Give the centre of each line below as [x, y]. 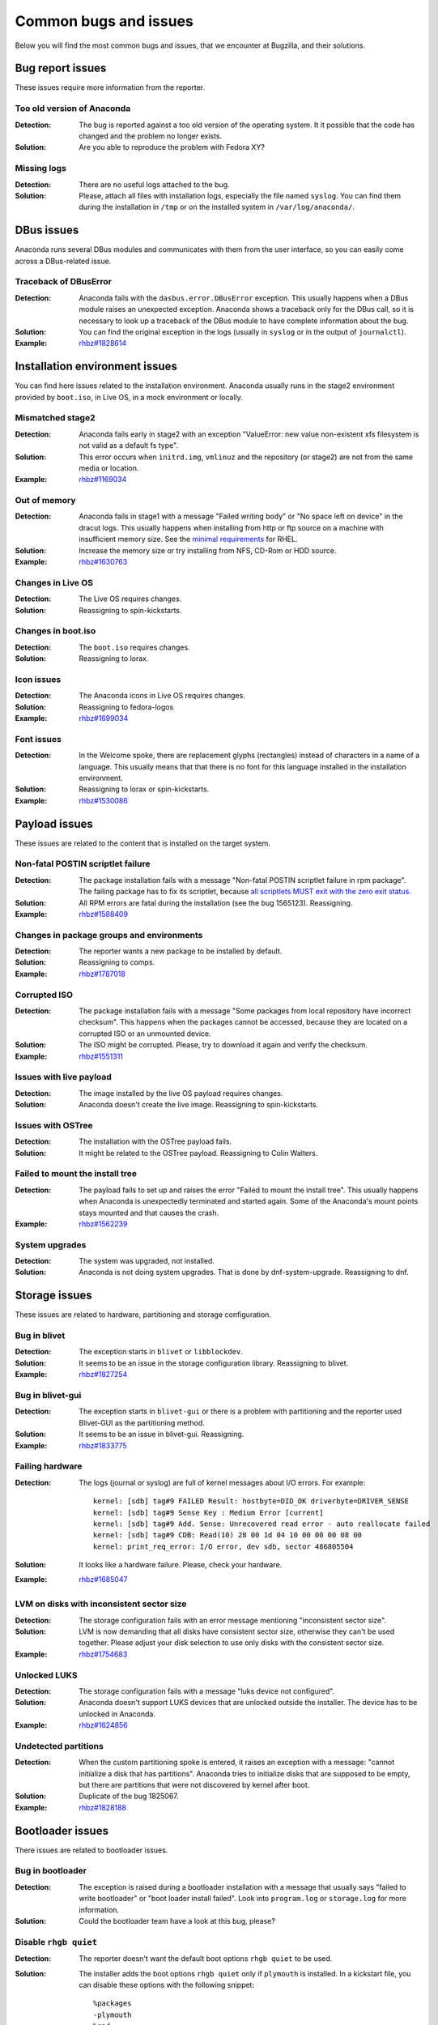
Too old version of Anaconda [73, 109]
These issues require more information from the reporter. [110, 87]
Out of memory [45, 501]
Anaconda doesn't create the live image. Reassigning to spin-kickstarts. [199, 1105]
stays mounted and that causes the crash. [149, 1213]
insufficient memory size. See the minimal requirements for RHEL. [188, 539]
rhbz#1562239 [103, 1224]
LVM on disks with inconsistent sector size [101, 1604]
